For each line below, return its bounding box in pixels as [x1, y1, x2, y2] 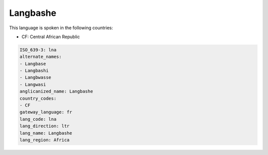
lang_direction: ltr [19, 123, 69, 129]
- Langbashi [19, 68, 49, 74]
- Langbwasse [19, 75, 52, 80]
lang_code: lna [19, 116, 57, 122]
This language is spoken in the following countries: [9, 25, 113, 31]
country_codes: [19, 96, 57, 101]
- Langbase [19, 61, 46, 66]
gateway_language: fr [19, 109, 72, 115]
